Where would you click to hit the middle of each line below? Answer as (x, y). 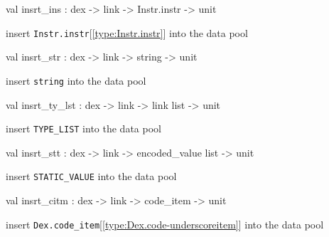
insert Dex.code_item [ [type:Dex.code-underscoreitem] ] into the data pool (165, 224)
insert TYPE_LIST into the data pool (83, 128)
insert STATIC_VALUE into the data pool (91, 176)
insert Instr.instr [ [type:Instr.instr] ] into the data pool (127, 32)
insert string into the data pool (76, 80)
